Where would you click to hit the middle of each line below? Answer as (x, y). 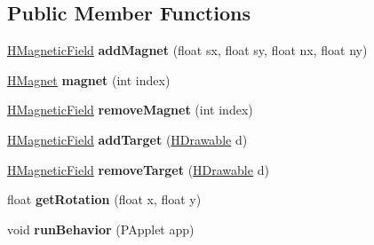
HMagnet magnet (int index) (89, 79)
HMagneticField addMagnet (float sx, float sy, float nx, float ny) (187, 50)
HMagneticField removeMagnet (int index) (130, 110)
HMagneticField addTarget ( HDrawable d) (127, 139)
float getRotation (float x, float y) (104, 199)
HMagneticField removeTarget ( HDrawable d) (138, 169)
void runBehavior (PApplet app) (101, 229)
